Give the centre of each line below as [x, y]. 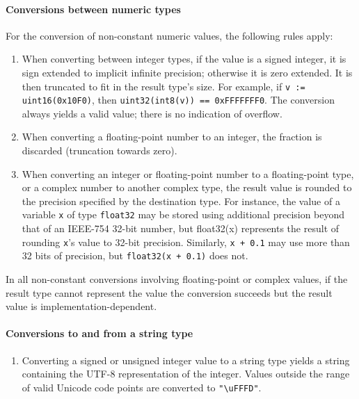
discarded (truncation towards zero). [99, 150]
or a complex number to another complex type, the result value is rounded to [187, 187]
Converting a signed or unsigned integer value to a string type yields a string [186, 360]
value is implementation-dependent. [81, 306]
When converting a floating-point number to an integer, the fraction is [172, 137]
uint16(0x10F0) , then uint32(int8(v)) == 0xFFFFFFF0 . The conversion [178, 100]
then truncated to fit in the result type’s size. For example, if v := [163, 86]
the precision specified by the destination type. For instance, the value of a [181, 201]
